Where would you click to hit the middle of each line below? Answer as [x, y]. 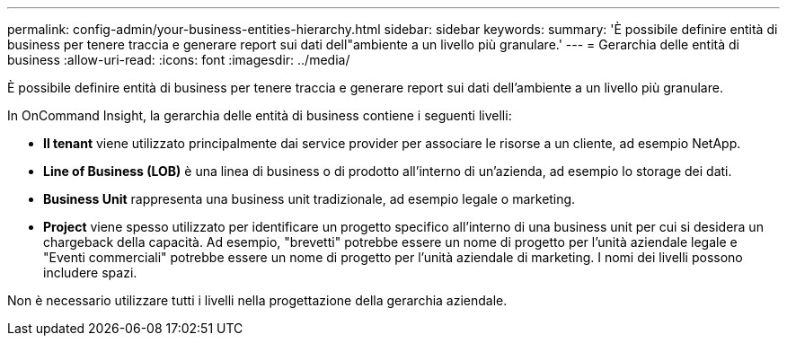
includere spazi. [90, 273]
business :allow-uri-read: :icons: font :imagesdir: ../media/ [179, 60]
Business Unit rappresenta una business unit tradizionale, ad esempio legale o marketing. [309, 199]
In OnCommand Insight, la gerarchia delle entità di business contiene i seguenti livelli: [260, 115]
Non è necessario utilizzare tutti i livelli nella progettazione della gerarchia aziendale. [257, 300]
